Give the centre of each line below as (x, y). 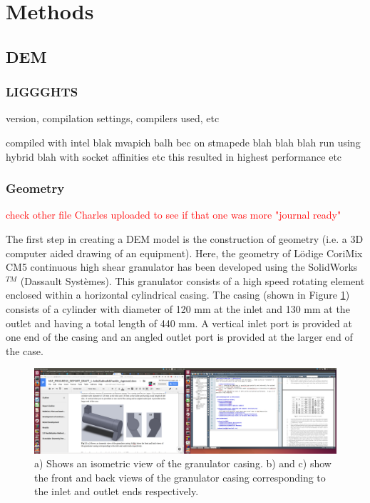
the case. (25, 350)
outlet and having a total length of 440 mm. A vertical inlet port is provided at (179, 323)
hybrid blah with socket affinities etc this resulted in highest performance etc (174, 156)
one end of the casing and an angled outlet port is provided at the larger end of (179, 337)
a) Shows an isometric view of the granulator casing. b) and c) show (183, 463)
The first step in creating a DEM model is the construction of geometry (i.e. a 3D (185, 238)
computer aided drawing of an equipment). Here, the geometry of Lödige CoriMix (184, 253)
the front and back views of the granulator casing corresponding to (180, 477)
